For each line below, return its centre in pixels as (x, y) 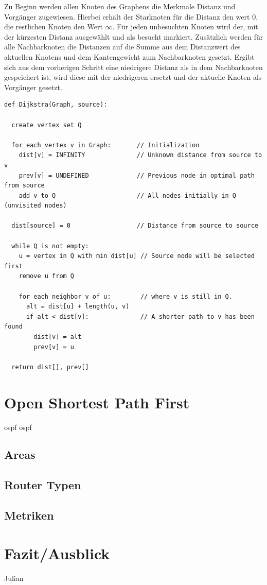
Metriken (29, 515)
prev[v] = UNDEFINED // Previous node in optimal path (137, 175)
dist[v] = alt (58, 337)
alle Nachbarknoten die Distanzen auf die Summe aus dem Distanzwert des (122, 47)
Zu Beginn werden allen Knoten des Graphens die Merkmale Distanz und (120, 6)
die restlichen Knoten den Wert (54, 27)
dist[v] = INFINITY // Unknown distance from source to (140, 155)
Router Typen (43, 485)
